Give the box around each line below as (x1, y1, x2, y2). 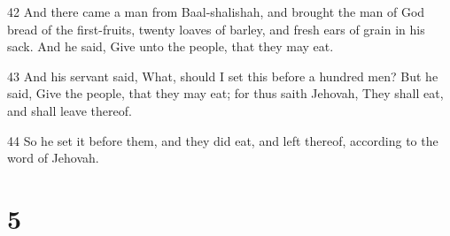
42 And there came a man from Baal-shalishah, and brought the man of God (7, 3, 425, 20)
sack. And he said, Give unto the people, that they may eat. (7, 37, 334, 56)
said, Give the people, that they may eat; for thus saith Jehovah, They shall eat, (7, 84, 444, 103)
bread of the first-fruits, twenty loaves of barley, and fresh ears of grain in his (7, 19, 425, 38)
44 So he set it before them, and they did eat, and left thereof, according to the (7, 131, 438, 149)
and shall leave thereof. (7, 101, 132, 119)
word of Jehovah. (7, 148, 99, 167)
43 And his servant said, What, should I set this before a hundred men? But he (7, 66, 438, 85)
